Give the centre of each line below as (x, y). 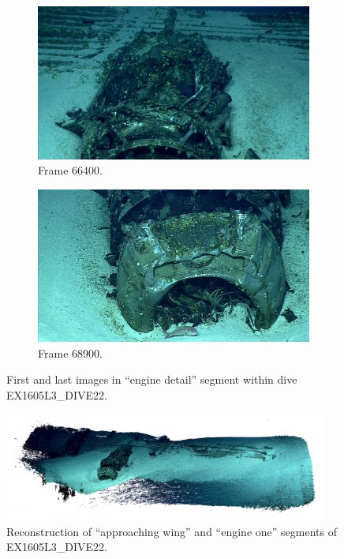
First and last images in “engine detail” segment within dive (152, 379)
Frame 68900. (70, 353)
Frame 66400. (70, 170)
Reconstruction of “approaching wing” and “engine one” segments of (172, 531)
